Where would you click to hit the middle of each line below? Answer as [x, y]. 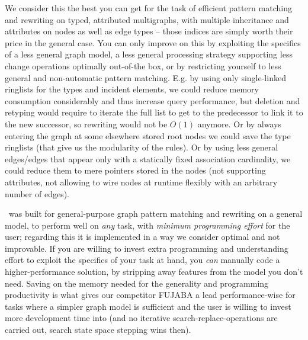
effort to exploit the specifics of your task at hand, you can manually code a [142, 260]
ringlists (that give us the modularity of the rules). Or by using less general [142, 147]
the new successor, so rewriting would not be [86, 124]
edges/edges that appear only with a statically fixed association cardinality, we [148, 158]
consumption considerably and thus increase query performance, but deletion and [153, 100]
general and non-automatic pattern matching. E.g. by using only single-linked [145, 77]
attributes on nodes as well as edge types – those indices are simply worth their [149, 31]
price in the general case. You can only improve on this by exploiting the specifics [153, 42]
